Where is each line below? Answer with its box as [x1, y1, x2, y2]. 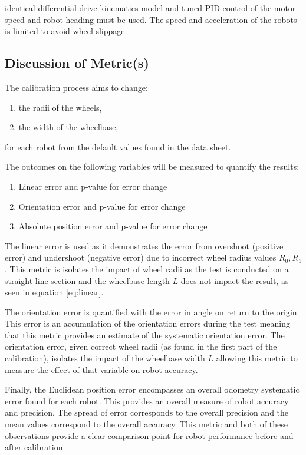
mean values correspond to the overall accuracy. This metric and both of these [5, 418, 288, 430]
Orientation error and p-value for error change [18, 200, 186, 212]
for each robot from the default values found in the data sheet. [5, 140, 231, 153]
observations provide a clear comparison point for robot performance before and [5, 429, 294, 441]
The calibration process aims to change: [5, 81, 148, 93]
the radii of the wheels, [18, 101, 102, 113]
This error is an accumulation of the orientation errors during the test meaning [5, 317, 291, 329]
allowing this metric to [216, 352, 298, 364]
